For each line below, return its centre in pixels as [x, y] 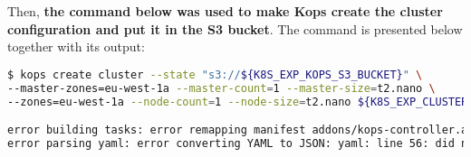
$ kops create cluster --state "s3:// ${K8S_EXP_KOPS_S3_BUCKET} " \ [215, 74]
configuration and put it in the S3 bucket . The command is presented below [235, 28]
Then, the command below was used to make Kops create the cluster [225, 11]
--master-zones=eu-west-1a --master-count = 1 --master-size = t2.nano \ [221, 88]
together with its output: [76, 46]
